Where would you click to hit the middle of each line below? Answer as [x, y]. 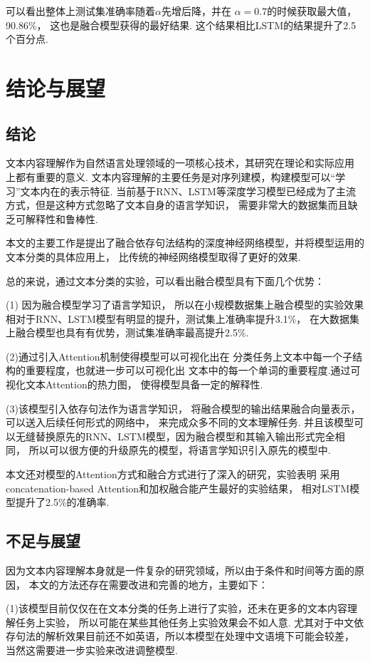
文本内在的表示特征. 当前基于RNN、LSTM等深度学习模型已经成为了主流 [188, 191]
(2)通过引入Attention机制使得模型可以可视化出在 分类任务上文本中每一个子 [179, 356]
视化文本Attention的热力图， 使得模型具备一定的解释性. [134, 384]
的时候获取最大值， [312, 11]
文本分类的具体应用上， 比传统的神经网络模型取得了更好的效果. [153, 256]
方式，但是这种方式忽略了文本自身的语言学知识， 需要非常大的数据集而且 [177, 205]
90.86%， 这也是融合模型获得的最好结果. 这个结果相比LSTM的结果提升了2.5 [181, 25]
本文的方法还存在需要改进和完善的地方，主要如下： [148, 584]
